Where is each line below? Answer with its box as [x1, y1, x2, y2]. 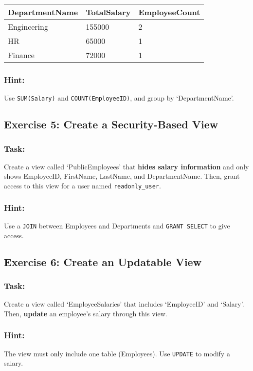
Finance [8, 49, 35, 61]
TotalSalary [86, 6, 131, 18]
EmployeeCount [138, 6, 200, 18]
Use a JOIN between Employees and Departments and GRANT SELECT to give [4, 220, 230, 230]
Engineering [8, 21, 48, 32]
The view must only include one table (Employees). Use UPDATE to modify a [4, 348, 230, 358]
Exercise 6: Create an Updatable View [4, 254, 202, 269]
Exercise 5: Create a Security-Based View [4, 117, 218, 132]
